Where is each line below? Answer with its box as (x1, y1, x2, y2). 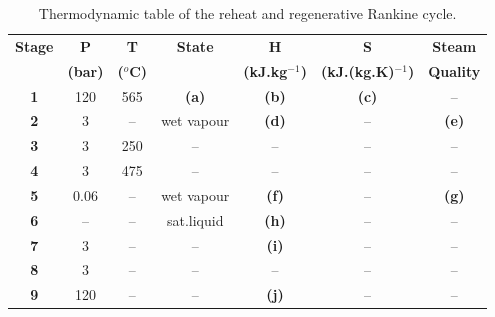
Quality (428, 60, 481, 81)
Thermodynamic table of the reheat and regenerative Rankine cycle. (38, 3, 457, 23)
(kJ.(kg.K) (320, 60, 395, 81)
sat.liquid (166, 209, 224, 230)
